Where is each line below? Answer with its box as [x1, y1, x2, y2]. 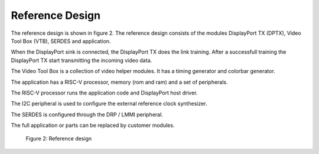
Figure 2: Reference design [25, 135, 92, 142]
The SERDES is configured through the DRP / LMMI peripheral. [11, 111, 164, 118]
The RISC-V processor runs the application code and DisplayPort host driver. [11, 89, 198, 96]
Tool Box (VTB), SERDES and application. [11, 37, 111, 44]
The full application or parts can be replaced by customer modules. [11, 122, 175, 129]
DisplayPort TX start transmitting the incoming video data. [11, 57, 152, 64]
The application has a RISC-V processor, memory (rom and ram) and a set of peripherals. [11, 78, 228, 86]
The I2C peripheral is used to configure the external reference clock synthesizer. [11, 100, 207, 107]
